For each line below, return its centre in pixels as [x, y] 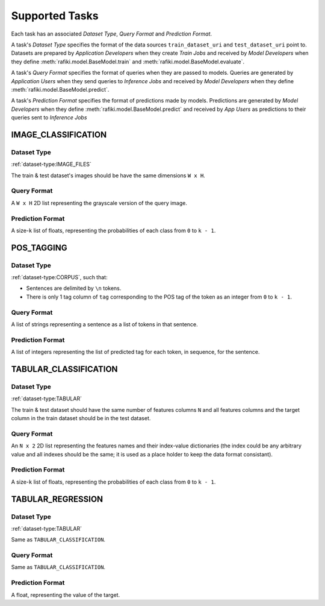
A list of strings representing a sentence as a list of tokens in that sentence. [104, 324]
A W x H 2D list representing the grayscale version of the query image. [99, 203]
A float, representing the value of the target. [66, 595]
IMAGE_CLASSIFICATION [59, 135]
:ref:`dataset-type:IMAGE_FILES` [51, 164]
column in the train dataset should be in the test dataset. [81, 418]
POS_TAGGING [39, 248]
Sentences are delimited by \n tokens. [74, 288]
